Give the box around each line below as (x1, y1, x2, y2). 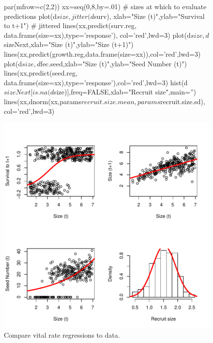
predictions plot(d (4, 11, 57, 21)
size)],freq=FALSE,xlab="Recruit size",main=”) (54, 87, 196, 97)
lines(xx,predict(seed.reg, (4, 68, 77, 78)
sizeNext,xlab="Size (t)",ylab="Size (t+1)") (4, 39, 134, 49)
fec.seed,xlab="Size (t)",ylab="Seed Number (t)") (40, 58, 187, 68)
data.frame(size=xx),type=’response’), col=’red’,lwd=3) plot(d (4, 30, 191, 40)
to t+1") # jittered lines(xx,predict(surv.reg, (4, 20, 137, 31)
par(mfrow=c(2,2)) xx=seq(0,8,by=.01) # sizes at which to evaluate (4, 1, 207, 11)
